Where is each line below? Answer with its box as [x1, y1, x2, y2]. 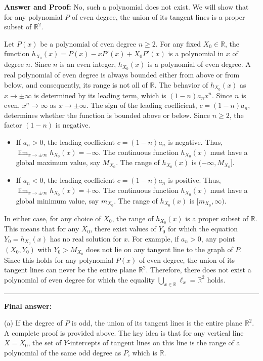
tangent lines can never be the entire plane [4, 264, 137, 275]
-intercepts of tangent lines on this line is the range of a [68, 337, 240, 348]
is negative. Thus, [168, 136, 223, 147]
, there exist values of [90, 223, 156, 234]
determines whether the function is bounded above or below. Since [4, 109, 210, 120]
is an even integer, [60, 59, 116, 69]
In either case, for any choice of [4, 213, 101, 223]
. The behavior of [154, 79, 208, 90]
